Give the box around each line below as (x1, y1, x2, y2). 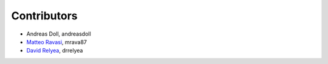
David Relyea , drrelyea (26, 47, 83, 54)
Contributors (11, 9, 78, 22)
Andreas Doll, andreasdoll (26, 30, 91, 37)
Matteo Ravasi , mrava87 (26, 38, 87, 45)
